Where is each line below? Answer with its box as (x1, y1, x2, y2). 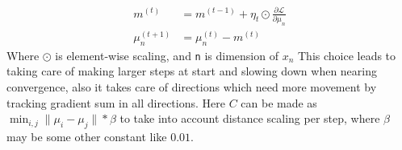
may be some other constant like (6, 128, 167, 144)
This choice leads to (297, 47, 396, 63)
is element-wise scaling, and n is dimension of (55, 47, 278, 63)
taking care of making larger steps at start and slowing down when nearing (6, 63, 378, 79)
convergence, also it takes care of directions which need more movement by (6, 78, 377, 95)
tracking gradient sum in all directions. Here (6, 94, 225, 111)
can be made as (241, 94, 317, 111)
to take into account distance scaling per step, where (119, 110, 380, 127)
